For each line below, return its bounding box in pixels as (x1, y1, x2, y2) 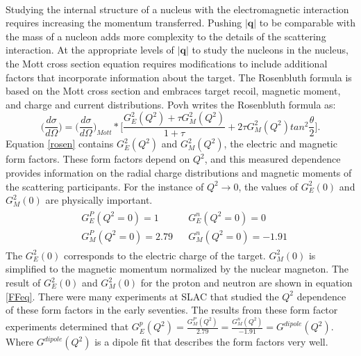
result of (6, 275, 41, 290)
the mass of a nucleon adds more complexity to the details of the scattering (6, 29, 326, 43)
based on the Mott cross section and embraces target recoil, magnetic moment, (6, 83, 341, 98)
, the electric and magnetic (224, 136, 337, 151)
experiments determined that (6, 319, 129, 334)
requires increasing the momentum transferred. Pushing (6, 15, 242, 30)
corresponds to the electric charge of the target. (63, 248, 266, 262)
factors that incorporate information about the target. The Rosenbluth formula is (6, 70, 352, 84)
